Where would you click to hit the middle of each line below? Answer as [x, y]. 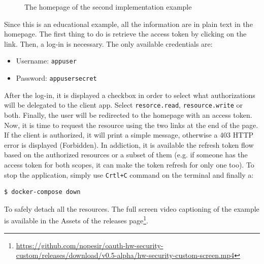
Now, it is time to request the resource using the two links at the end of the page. [131, 125]
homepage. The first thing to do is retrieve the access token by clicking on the [125, 34]
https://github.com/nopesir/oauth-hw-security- [90, 245]
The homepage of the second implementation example [108, 7]
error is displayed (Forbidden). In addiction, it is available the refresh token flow [129, 144]
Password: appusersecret [56, 78]
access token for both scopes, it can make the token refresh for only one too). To [129, 164]
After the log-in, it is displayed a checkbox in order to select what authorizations [130, 95]
